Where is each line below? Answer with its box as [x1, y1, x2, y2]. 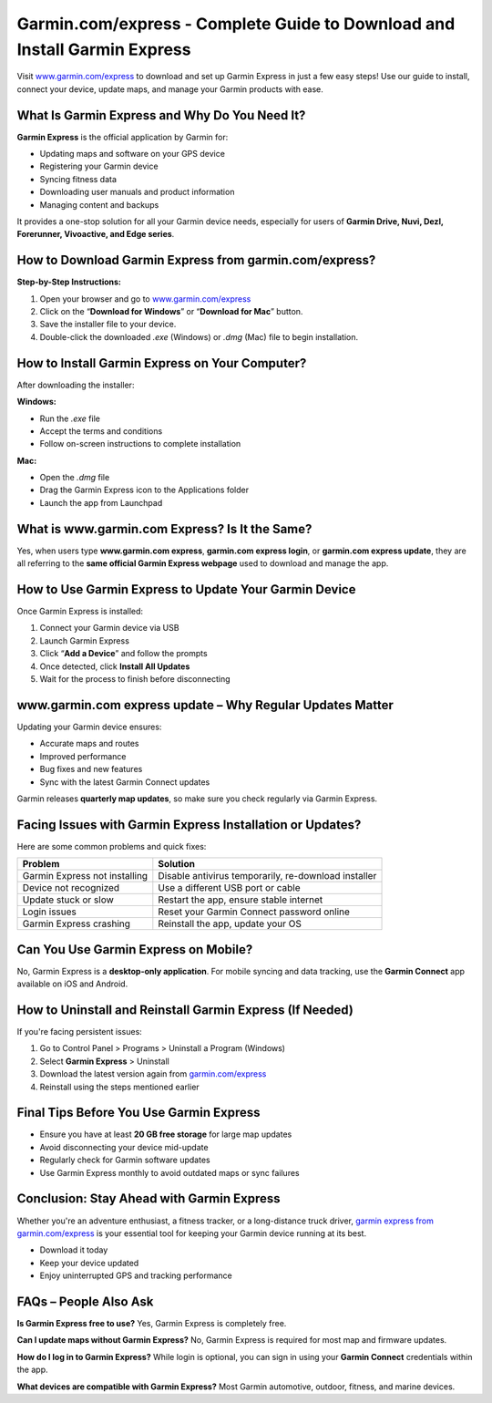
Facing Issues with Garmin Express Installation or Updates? [16, 817, 362, 832]
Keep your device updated [39, 1257, 139, 1268]
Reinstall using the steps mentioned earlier [39, 1081, 200, 1092]
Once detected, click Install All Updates [39, 661, 190, 672]
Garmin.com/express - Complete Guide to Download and [16, 14, 456, 34]
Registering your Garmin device [39, 160, 159, 172]
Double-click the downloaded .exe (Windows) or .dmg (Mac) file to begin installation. [39, 331, 359, 342]
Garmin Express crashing [22, 917, 131, 930]
